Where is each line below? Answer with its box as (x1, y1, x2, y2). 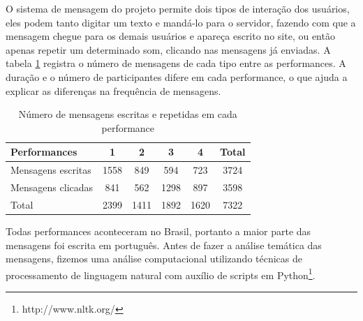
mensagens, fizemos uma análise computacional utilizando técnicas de (6, 251, 303, 266)
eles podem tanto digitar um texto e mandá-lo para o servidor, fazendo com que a (6, 15, 356, 29)
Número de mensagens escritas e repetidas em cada (18, 107, 237, 121)
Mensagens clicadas (10, 180, 94, 195)
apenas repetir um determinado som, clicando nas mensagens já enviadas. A (6, 42, 331, 57)
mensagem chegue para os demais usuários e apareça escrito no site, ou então (6, 29, 335, 43)
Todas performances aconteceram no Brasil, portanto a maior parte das (6, 223, 311, 238)
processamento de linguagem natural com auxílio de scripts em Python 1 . (6, 265, 316, 282)
